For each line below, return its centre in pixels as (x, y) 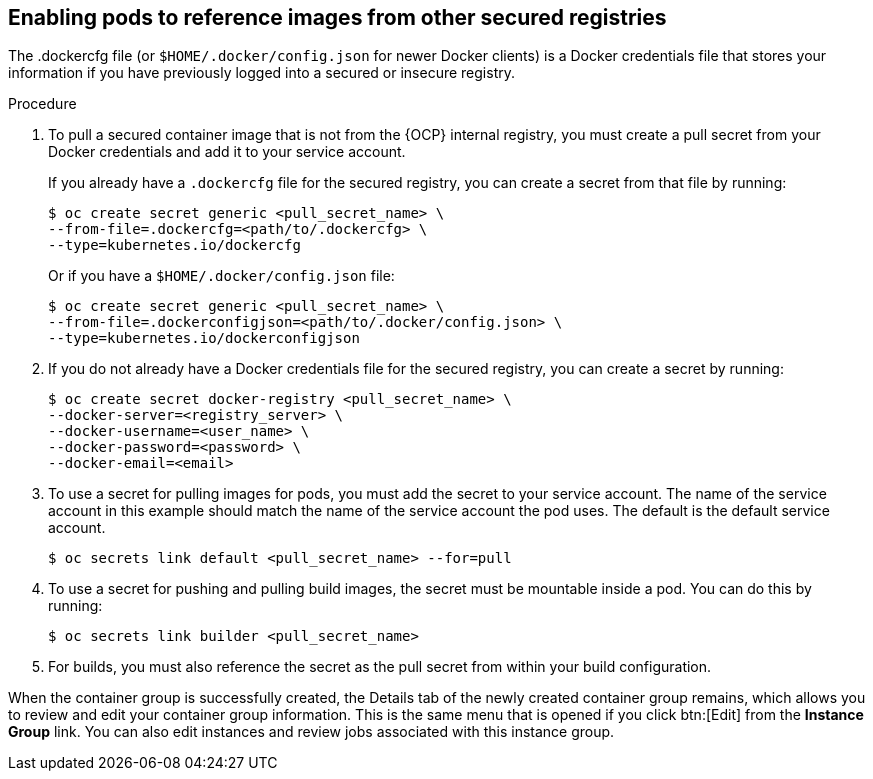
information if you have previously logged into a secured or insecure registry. (262, 73)
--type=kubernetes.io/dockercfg (174, 245)
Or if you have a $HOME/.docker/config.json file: (221, 276)
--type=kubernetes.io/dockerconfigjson (204, 338)
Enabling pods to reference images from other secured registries (337, 17)
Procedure (42, 104)
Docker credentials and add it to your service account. (227, 152)
